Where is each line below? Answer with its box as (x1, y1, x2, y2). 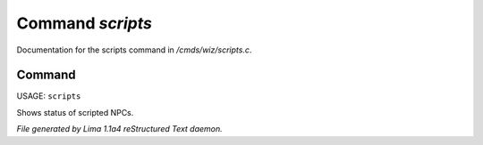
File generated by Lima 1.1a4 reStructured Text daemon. (16, 124, 223, 134)
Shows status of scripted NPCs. (16, 107, 134, 117)
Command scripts (16, 13, 152, 33)
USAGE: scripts (16, 91, 81, 101)
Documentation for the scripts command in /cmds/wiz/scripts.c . (16, 44, 252, 55)
